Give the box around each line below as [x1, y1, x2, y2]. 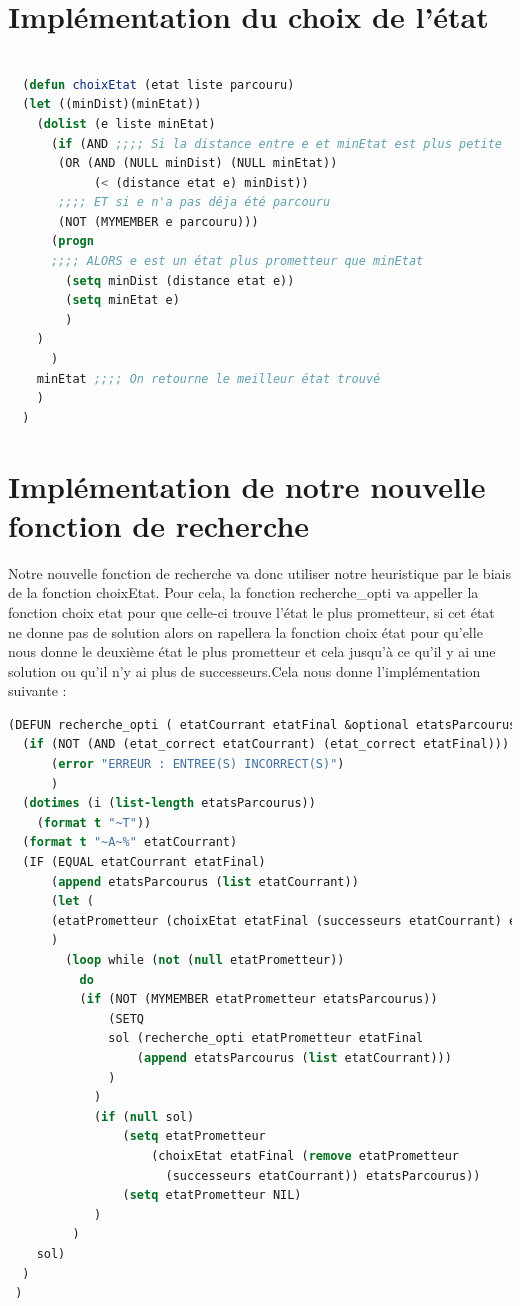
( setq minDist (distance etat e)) [65, 273, 295, 288]
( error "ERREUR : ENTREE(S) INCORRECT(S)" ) [50, 757, 345, 772]
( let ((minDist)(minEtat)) [22, 97, 202, 112]
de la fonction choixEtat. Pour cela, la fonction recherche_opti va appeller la [8, 582, 479, 603]
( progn [50, 234, 94, 249]
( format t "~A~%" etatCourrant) [22, 835, 238, 850]
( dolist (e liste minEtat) [36, 116, 216, 131]
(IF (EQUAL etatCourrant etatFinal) [22, 855, 266, 870]
